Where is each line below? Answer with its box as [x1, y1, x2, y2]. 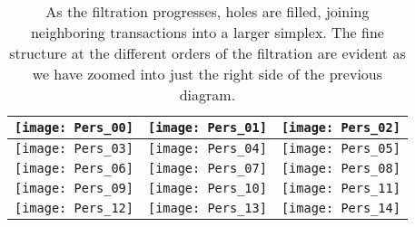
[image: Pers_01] [147, 120, 267, 135]
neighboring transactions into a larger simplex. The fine [30, 22, 384, 43]
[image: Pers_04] [147, 141, 267, 156]
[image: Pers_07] [147, 161, 267, 175]
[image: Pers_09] [15, 181, 133, 195]
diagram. [179, 84, 236, 105]
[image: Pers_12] [15, 201, 133, 215]
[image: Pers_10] [147, 181, 267, 195]
